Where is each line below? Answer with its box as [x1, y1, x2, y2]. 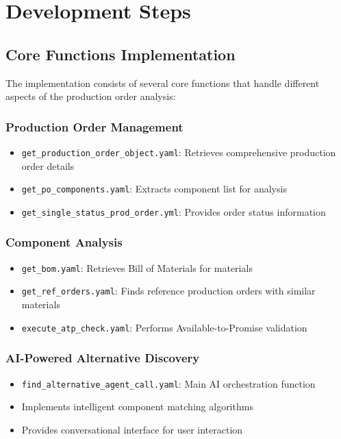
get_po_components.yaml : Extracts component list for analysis [21, 181, 287, 196]
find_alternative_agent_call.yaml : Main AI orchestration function [21, 376, 316, 390]
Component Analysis [5, 234, 123, 251]
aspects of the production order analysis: [5, 89, 176, 103]
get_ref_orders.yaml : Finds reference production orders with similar [21, 284, 316, 298]
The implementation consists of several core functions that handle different [5, 75, 320, 90]
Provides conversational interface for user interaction [21, 422, 243, 436]
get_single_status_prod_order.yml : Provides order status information [21, 204, 326, 218]
